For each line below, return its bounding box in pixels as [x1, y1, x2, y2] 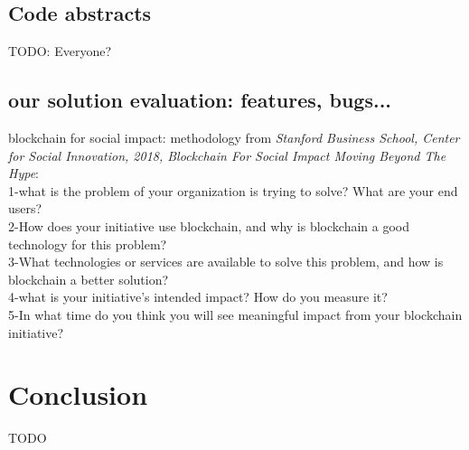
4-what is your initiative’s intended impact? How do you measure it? [8, 287, 388, 306]
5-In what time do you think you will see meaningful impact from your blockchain [8, 305, 463, 323]
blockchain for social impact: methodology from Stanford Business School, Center [8, 128, 460, 146]
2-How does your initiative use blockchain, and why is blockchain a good [8, 216, 409, 235]
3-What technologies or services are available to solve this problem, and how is [8, 252, 444, 271]
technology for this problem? [8, 234, 167, 253]
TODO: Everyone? [8, 42, 111, 61]
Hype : [8, 164, 39, 183]
